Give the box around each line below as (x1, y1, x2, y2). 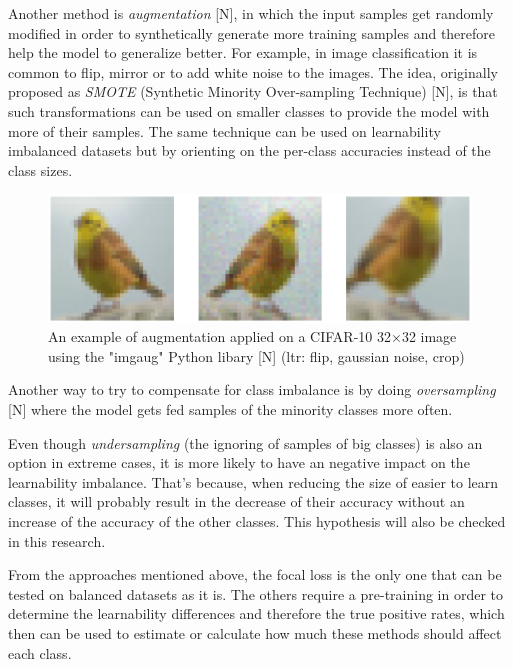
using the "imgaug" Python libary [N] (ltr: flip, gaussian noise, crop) (48, 345, 465, 366)
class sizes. (8, 159, 73, 180)
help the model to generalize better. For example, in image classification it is (8, 42, 478, 63)
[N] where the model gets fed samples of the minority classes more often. (8, 399, 453, 420)
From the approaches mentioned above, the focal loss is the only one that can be (8, 564, 502, 585)
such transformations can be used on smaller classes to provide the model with (8, 100, 490, 121)
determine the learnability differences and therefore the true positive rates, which (8, 603, 505, 624)
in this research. (8, 530, 106, 551)
